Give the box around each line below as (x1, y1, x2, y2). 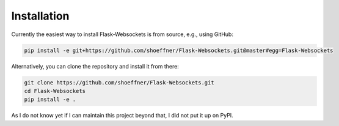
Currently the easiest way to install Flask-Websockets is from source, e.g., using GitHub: (11, 31, 233, 38)
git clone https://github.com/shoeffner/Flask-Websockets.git (24, 79, 214, 86)
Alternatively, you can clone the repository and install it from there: (11, 62, 180, 70)
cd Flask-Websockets (24, 87, 86, 94)
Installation (11, 9, 70, 23)
